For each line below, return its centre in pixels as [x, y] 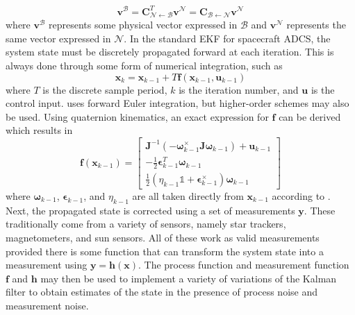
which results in [39, 130]
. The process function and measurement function [243, 265]
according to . [301, 195]
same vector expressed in [58, 38]
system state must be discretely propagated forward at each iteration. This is [170, 52]
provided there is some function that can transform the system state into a [165, 251]
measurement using [47, 265]
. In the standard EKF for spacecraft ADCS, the [227, 38]
